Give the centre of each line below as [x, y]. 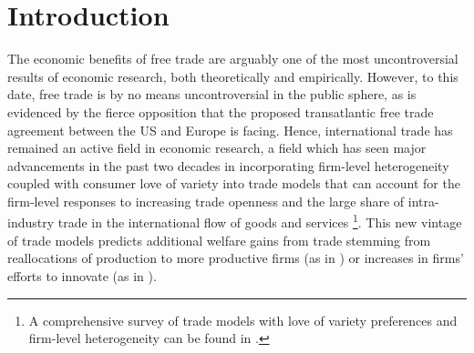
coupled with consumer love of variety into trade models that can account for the [234, 183]
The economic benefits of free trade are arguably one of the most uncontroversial [233, 59]
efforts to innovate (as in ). [82, 275]
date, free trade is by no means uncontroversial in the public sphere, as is [212, 94]
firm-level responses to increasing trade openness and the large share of [206, 201]
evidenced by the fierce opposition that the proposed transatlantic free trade [221, 111]
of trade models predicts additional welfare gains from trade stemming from [219, 240]
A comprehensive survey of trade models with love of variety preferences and [243, 320]
